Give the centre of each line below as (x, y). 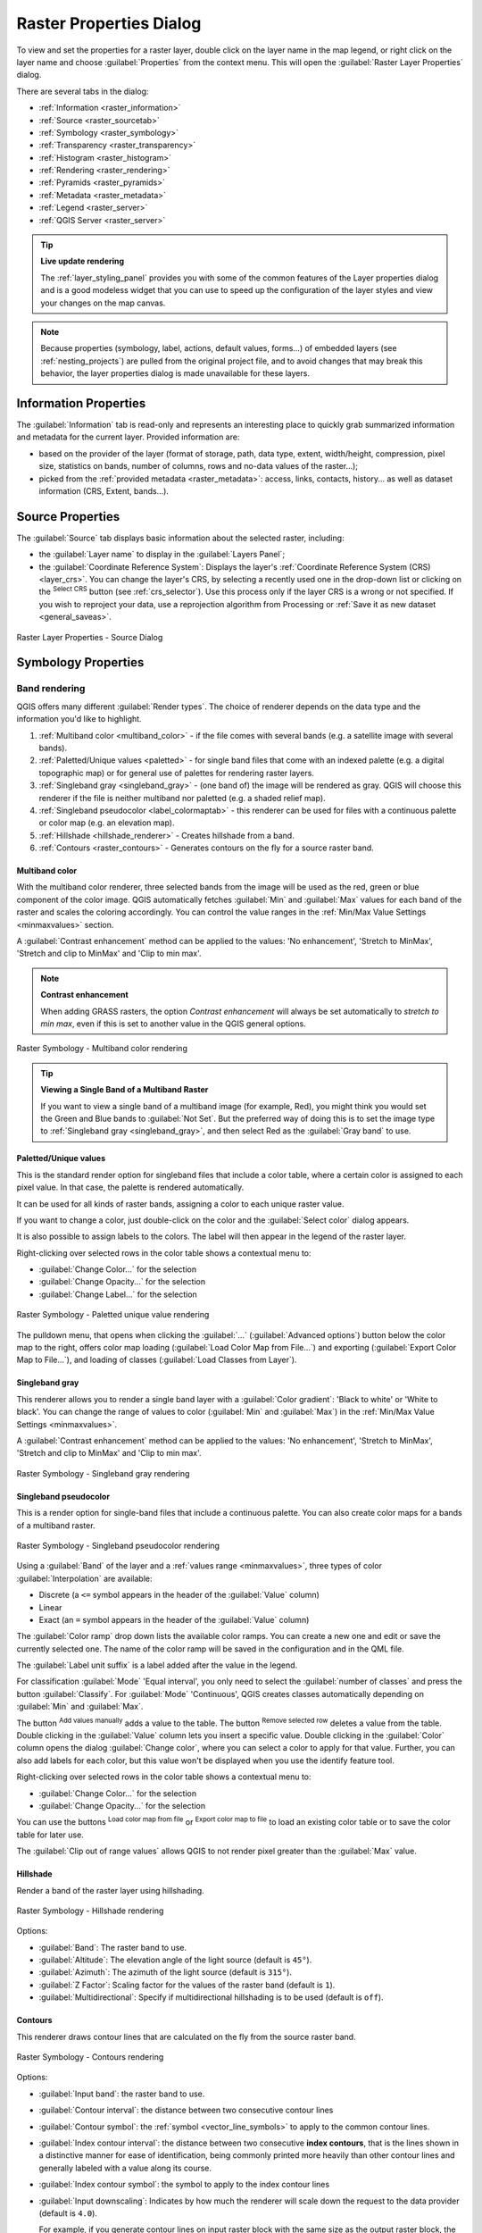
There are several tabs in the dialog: (83, 91)
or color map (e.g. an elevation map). (107, 823)
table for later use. (50, 1835)
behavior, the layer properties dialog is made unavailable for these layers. (175, 373)
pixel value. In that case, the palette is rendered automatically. (130, 1187)
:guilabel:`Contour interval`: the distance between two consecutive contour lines (186, 2110)
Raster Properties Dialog (109, 23)
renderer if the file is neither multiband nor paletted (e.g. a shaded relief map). (182, 798)
